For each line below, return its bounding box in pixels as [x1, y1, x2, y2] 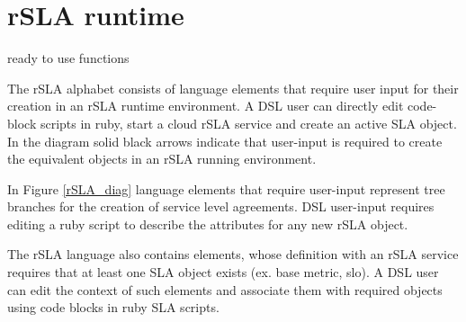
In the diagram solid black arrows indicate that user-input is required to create [7, 131, 443, 150]
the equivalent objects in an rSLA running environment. [7, 149, 317, 168]
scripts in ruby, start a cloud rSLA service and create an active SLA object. [40, 113, 457, 132]
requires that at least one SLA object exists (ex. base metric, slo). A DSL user [7, 263, 439, 282]
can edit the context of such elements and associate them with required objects [7, 280, 443, 299]
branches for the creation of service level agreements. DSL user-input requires [7, 197, 435, 216]
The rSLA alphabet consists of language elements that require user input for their [7, 78, 459, 97]
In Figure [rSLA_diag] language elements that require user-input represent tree [7, 179, 445, 198]
